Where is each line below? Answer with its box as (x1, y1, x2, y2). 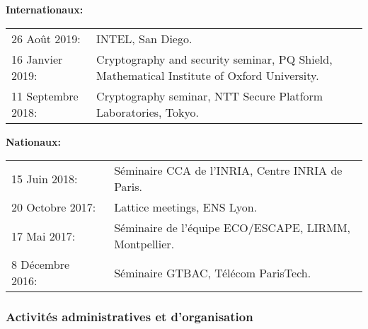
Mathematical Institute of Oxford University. (96, 67, 319, 83)
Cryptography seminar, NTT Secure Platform (96, 87, 323, 104)
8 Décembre (11, 256, 70, 273)
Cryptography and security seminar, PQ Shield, (96, 50, 333, 67)
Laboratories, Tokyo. (96, 103, 199, 120)
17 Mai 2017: (11, 227, 76, 244)
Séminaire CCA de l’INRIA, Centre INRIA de (114, 162, 343, 179)
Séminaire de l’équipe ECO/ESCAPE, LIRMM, (114, 219, 350, 236)
